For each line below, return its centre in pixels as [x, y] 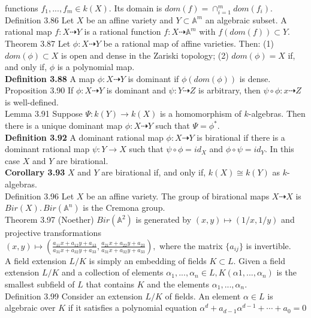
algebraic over [30, 308]
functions [22, 8]
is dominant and [136, 90]
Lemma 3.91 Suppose [44, 113]
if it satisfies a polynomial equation [132, 308]
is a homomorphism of [200, 113]
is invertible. [268, 245]
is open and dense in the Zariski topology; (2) [145, 55]
